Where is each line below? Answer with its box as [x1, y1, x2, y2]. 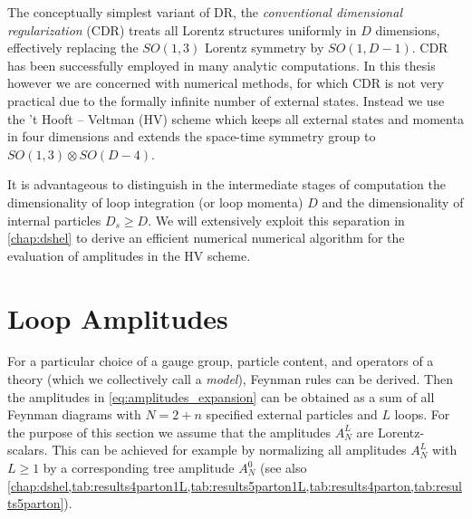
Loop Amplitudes [7, 299, 228, 336]
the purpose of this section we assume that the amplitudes [7, 422, 332, 441]
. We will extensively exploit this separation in [148, 210, 405, 229]
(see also [259, 458, 307, 476]
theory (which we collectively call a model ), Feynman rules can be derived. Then [7, 370, 454, 389]
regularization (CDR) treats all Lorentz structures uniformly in [7, 20, 357, 39]
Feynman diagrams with [7, 405, 141, 424]
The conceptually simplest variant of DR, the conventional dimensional [7, 3, 402, 21]
